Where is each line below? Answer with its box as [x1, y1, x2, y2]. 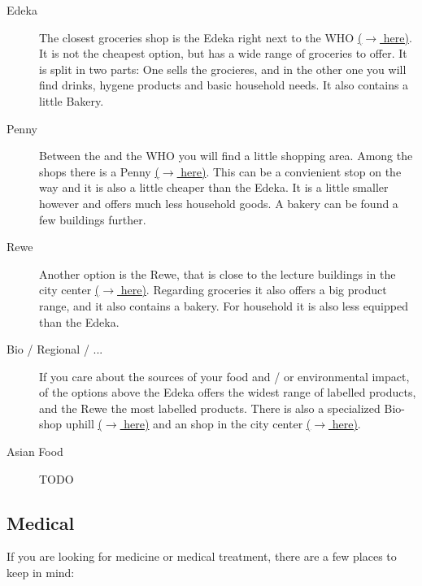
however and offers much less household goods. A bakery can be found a [39, 194, 398, 211]
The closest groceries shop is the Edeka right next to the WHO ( [39, 28, 363, 46]
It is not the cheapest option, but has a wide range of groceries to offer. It [39, 45, 407, 62]
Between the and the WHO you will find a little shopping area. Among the [39, 147, 413, 164]
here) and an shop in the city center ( [124, 415, 311, 432]
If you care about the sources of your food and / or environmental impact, [39, 367, 410, 384]
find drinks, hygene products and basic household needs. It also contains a [39, 76, 409, 93]
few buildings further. [39, 211, 146, 228]
